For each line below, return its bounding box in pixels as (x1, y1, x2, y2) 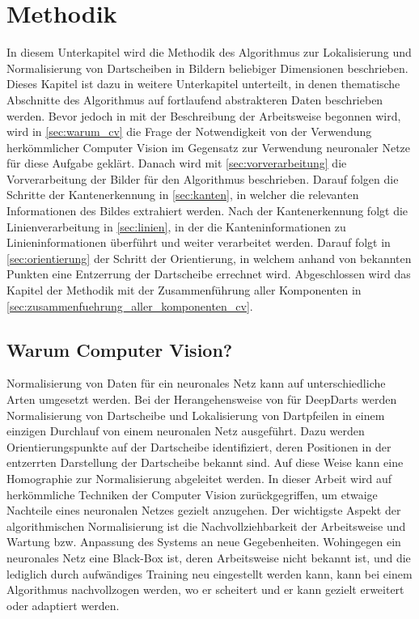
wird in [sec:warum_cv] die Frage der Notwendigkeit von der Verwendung (6, 123, 372, 140)
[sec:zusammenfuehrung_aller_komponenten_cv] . (6, 297, 253, 314)
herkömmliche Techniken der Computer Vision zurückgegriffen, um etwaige (6, 485, 378, 502)
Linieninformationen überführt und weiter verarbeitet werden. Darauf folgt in (6, 234, 391, 251)
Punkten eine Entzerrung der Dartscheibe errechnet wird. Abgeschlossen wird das (6, 265, 411, 282)
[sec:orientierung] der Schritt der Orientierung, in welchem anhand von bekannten (6, 249, 412, 266)
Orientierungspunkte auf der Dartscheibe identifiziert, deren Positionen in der (6, 438, 391, 455)
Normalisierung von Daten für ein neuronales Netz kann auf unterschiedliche (6, 375, 386, 392)
